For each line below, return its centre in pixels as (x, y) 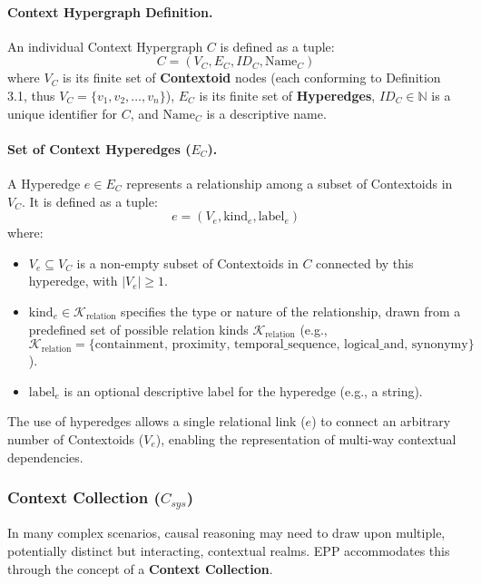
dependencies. (45, 457)
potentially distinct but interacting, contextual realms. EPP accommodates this (229, 551)
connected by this (365, 263)
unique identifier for (63, 113)
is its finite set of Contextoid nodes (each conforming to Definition (252, 78)
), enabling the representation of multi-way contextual (306, 438)
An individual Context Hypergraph (105, 46)
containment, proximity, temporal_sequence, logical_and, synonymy (281, 345)
